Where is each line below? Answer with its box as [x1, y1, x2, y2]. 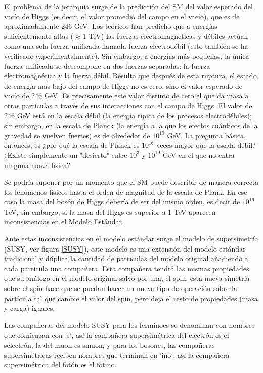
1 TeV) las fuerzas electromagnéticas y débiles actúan [82, 30, 248, 41]
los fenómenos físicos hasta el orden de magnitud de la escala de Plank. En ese [4, 186, 247, 197]
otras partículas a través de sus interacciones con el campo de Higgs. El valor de [4, 100, 252, 110]
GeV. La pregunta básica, [167, 130, 246, 140]
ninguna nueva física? [4, 159, 70, 170]
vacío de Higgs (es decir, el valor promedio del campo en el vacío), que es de [4, 11, 240, 21]
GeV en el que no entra [162, 149, 235, 160]
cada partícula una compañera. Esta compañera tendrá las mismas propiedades [4, 263, 249, 273]
